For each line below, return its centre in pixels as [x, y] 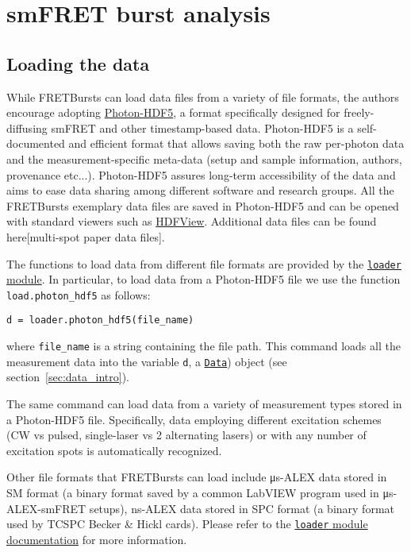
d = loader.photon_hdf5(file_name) [100, 320]
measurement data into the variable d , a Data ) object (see [147, 361]
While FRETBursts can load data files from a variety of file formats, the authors [203, 97]
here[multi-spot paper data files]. [86, 236]
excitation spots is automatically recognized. [114, 450]
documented [36, 143]
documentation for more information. [97, 539]
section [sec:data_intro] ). [68, 377]
